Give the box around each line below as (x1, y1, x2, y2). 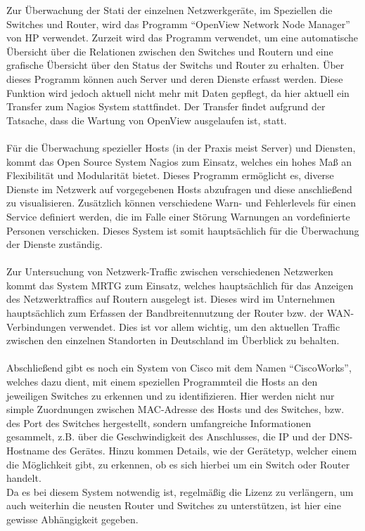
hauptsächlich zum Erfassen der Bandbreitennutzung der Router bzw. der (6, 306, 324, 320)
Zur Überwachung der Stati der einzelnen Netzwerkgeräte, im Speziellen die (6, 3, 333, 17)
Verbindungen (6, 319, 66, 334)
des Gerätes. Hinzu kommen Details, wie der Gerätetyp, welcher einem (52, 443, 357, 457)
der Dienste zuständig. (6, 237, 103, 251)
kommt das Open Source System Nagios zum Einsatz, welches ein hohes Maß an (6, 154, 352, 169)
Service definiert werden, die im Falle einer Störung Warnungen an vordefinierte (6, 209, 350, 223)
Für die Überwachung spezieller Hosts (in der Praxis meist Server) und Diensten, (6, 140, 356, 155)
